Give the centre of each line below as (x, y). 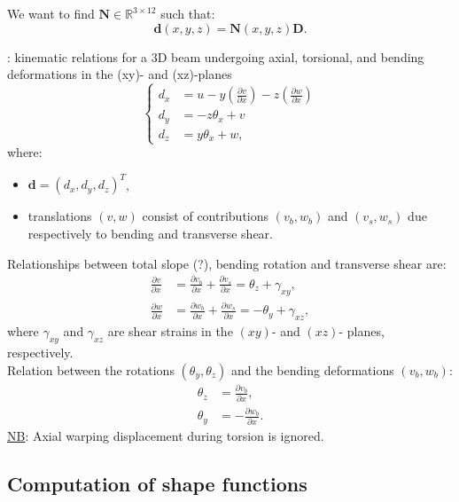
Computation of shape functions (157, 483)
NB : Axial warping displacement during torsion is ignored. (166, 435)
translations (60, 216)
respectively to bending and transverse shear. (150, 233)
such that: (188, 13)
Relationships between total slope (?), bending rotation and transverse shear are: (227, 263)
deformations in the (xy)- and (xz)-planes (120, 74)
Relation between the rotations (91, 369)
